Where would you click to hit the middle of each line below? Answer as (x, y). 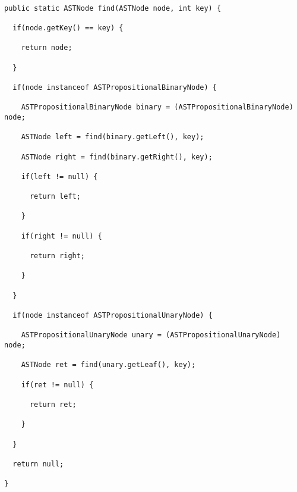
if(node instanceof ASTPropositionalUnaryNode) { (113, 315)
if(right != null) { (61, 236)
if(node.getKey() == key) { (68, 28)
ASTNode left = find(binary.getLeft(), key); (113, 137)
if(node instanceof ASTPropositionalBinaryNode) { (115, 87)
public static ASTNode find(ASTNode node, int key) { (113, 8)
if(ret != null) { (57, 385)
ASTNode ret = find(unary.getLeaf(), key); (108, 365)
